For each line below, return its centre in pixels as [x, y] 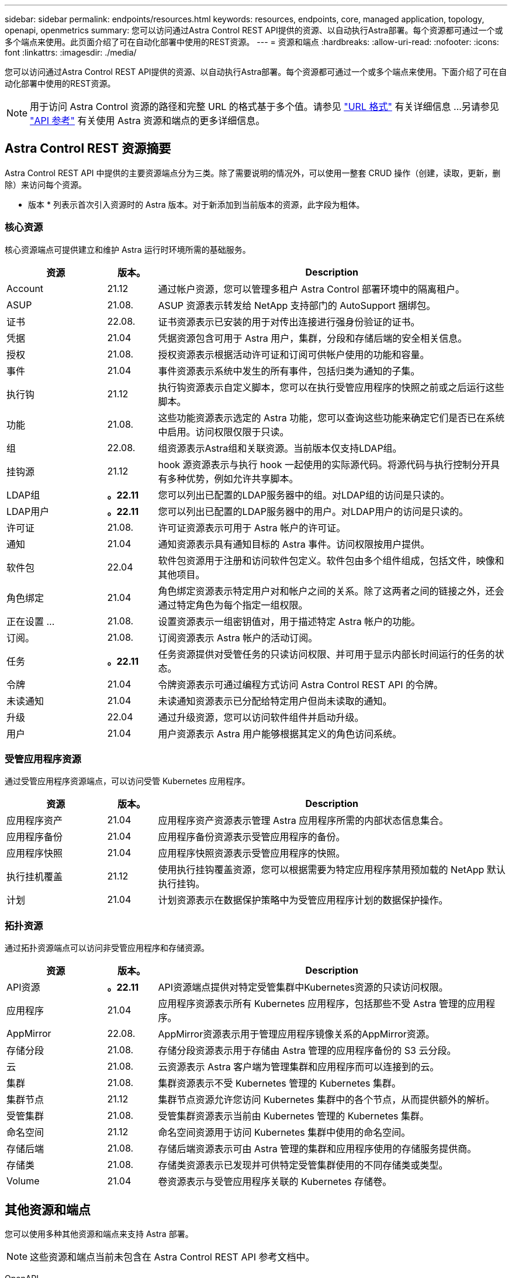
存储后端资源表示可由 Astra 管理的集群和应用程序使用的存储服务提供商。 [317, 1149]
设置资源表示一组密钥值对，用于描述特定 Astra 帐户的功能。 [289, 621]
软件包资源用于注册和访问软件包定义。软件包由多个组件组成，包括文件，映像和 [331, 560]
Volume [23, 1181]
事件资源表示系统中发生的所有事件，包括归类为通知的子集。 [289, 371]
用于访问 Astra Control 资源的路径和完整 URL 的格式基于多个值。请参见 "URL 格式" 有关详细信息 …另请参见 [264, 106]
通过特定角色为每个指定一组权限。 [233, 605]
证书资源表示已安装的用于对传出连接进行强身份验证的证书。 [289, 322]
